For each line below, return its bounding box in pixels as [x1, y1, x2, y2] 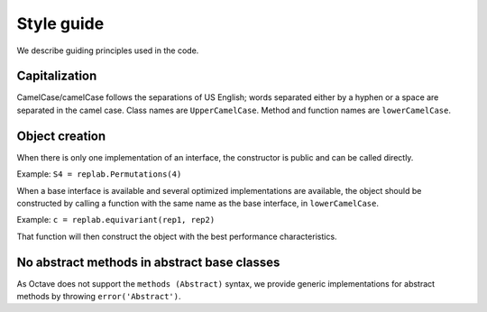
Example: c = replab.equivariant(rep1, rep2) [16, 215, 216, 225]
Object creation [16, 128, 106, 143]
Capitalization [16, 69, 97, 84]
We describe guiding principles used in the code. [16, 45, 199, 56]
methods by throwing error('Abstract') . [16, 291, 181, 301]
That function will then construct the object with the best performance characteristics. [16, 231, 337, 242]
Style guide [16, 14, 105, 33]
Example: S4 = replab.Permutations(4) [16, 169, 182, 179]
